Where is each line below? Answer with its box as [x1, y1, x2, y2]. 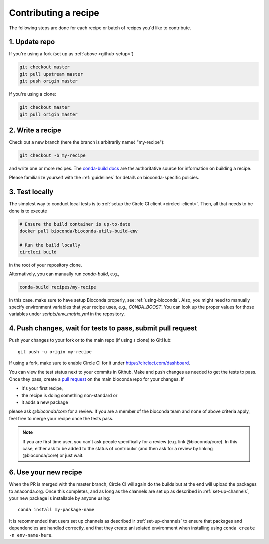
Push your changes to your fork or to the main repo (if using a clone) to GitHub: [9, 337, 172, 343]
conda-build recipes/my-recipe [19, 284, 97, 290]
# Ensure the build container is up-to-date [19, 221, 131, 227]
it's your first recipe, [21, 385, 63, 391]
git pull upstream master [19, 71, 83, 77]
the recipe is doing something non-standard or [21, 392, 118, 398]
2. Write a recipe [9, 126, 62, 134]
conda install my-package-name [18, 507, 95, 513]
